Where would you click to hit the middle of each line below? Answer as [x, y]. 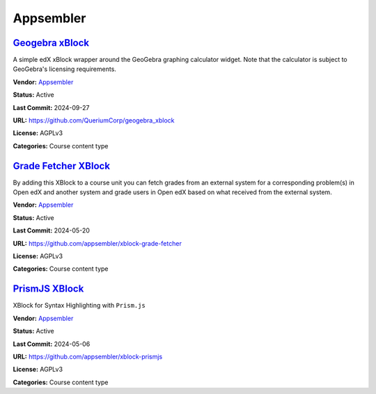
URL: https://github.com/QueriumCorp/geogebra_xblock [94, 120]
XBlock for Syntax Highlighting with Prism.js [79, 306]
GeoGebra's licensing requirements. [64, 69]
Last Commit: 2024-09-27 [51, 107]
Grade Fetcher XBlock [62, 166]
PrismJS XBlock [48, 289]
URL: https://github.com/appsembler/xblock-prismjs [88, 356]
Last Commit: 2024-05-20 [52, 230]
